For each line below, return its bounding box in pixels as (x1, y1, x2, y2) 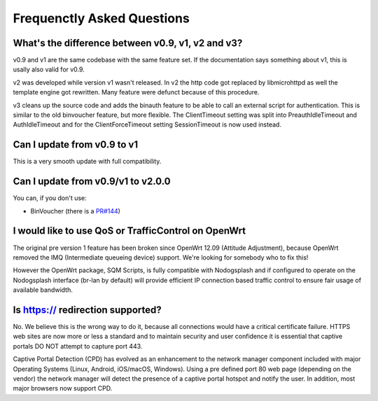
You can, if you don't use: (13, 194, 87, 202)
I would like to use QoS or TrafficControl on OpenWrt (13, 225, 246, 237)
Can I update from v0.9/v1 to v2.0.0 (13, 176, 171, 188)
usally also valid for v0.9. (13, 65, 85, 73)
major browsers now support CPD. (13, 384, 113, 393)
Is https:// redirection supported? (13, 304, 162, 316)
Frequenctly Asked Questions (13, 10, 190, 26)
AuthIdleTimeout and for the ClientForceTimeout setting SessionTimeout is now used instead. (13, 120, 281, 129)
